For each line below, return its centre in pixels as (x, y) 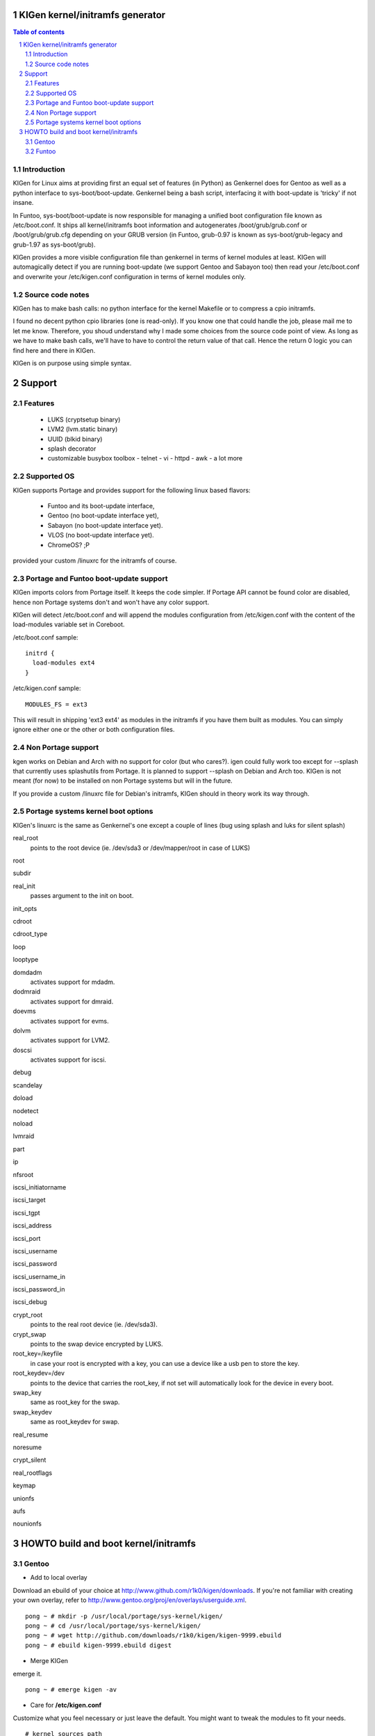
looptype (26, 960)
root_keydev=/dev (39, 1373)
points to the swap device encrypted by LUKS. (97, 1344)
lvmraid (24, 1136)
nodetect (26, 1110)
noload (23, 1124)
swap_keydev (32, 1412)
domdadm (27, 972)
